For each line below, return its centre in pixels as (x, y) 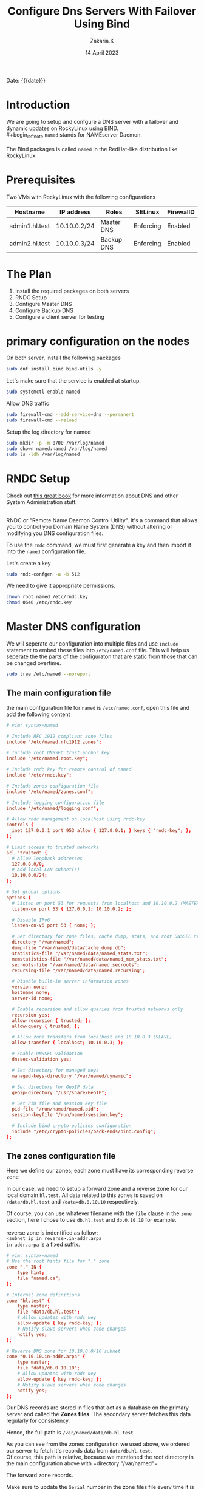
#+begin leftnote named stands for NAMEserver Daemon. (74, 135)
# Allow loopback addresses (47, 858)
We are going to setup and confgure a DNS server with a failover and (93, 121)
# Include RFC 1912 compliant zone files (59, 736)
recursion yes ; (31, 1015)
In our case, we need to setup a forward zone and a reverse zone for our (97, 1189)
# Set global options (34, 892)
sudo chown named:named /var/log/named (57, 448)
